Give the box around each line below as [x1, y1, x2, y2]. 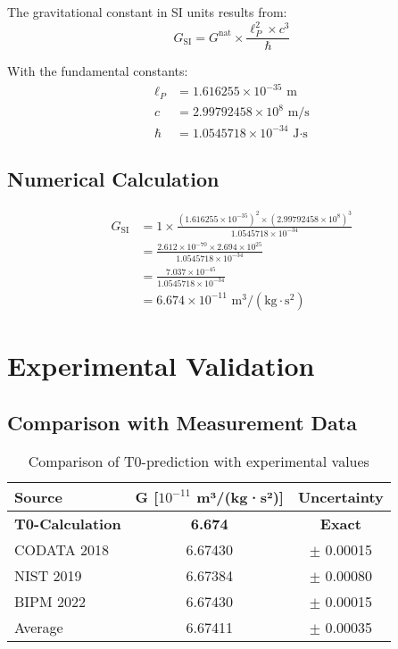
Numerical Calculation [7, 165, 220, 193]
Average [14, 617, 63, 638]
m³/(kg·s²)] [196, 487, 284, 508]
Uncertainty [297, 487, 384, 508]
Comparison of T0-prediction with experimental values [28, 451, 369, 472]
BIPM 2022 [14, 591, 87, 612]
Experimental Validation [7, 346, 315, 383]
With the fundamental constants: [7, 62, 188, 80]
